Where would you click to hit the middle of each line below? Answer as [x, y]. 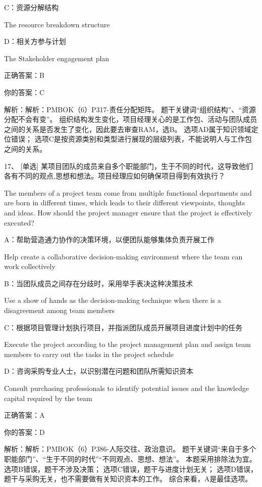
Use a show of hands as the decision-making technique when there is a [113, 300]
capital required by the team [48, 398]
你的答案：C [24, 92]
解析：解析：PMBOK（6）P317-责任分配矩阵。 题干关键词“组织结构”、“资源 [130, 109]
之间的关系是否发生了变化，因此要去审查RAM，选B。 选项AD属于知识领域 [128, 129]
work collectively [30, 266]
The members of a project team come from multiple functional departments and [128, 192]
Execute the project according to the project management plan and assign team [127, 344]
